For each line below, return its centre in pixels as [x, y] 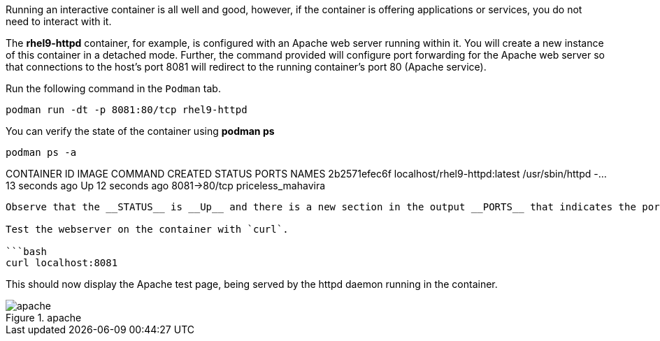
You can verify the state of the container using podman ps [140, 131]
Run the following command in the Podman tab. [113, 88]
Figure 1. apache [44, 318]
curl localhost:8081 [62, 263]
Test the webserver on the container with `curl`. [147, 229]
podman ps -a [41, 152]
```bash [27, 252]
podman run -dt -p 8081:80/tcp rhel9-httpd [127, 110]
